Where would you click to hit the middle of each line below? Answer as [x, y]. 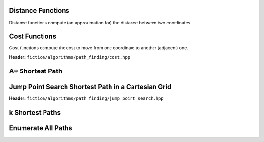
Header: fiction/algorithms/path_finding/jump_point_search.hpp [86, 98]
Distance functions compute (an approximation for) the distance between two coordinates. [100, 23]
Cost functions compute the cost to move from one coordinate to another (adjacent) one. [99, 48]
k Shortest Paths [35, 112]
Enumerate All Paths [41, 128]
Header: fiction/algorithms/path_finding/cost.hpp [70, 57]
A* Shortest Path [36, 71]
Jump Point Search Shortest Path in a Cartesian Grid [90, 86]
